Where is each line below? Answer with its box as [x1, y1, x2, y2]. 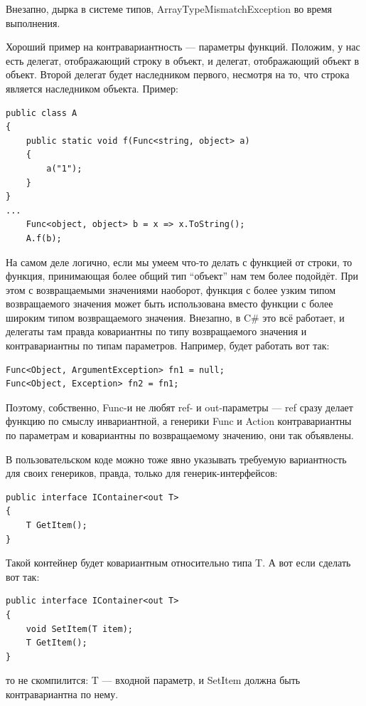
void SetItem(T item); [26, 623, 133, 634]
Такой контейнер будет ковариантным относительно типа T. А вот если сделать [6, 555, 351, 570]
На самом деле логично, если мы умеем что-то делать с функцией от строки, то [6, 254, 352, 269]
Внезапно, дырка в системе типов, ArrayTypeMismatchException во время [6, 1, 332, 16]
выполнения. [6, 15, 60, 30]
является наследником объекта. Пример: [6, 80, 178, 95]
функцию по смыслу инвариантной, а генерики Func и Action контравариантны [6, 413, 352, 428]
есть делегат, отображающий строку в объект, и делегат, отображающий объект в [6, 53, 360, 68]
